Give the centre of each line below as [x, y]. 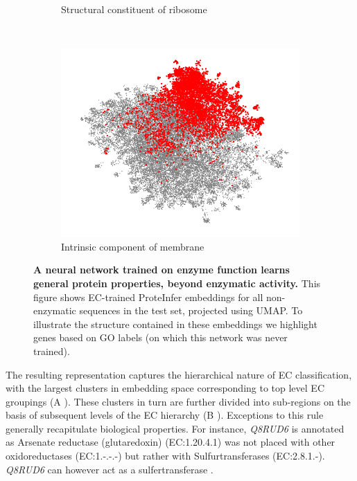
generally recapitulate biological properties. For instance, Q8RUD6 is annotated [175, 428]
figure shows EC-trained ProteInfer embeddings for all [148, 297]
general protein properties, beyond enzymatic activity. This [177, 283]
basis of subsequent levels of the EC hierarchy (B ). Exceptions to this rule [165, 415]
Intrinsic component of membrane [133, 246]
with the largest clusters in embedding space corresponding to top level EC [165, 388]
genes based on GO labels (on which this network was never [160, 337]
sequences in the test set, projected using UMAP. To [191, 310]
